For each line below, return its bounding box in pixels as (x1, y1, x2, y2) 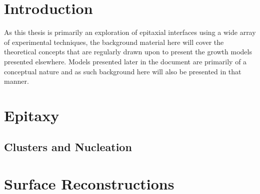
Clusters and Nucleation (4, 139, 132, 155)
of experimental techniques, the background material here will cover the (4, 36, 224, 47)
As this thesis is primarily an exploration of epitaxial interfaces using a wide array (4, 27, 256, 37)
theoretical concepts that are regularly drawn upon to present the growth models (4, 46, 252, 57)
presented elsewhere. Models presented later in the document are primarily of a (4, 56, 247, 66)
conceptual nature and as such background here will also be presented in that (4, 66, 241, 76)
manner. (4, 76, 29, 86)
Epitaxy (4, 105, 59, 125)
